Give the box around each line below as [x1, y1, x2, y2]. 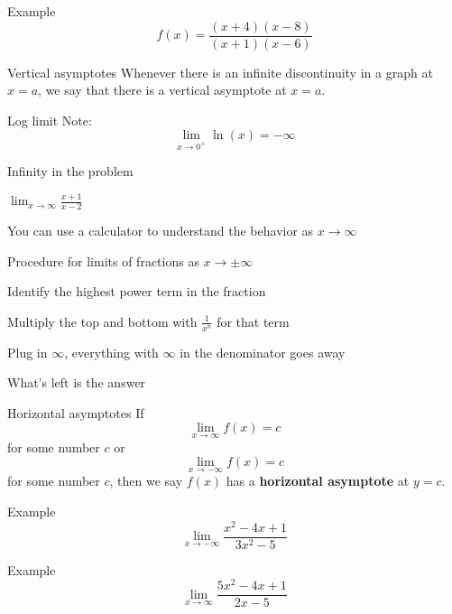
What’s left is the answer [7, 373, 146, 392]
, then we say [109, 471, 183, 490]
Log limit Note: [7, 110, 92, 129]
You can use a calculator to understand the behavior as [7, 220, 314, 239]
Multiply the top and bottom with [7, 312, 198, 330]
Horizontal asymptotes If [7, 403, 144, 422]
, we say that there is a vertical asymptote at [38, 80, 287, 99]
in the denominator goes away [180, 342, 346, 361]
